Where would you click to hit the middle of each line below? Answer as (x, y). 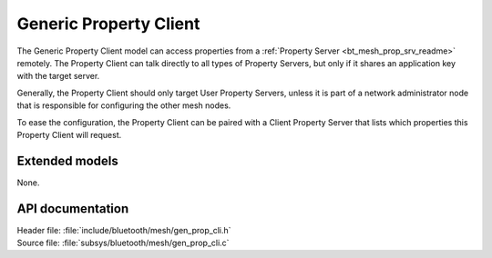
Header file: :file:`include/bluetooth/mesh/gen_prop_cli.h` (124, 230)
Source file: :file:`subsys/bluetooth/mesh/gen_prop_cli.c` (123, 243)
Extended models (67, 160)
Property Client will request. (69, 134)
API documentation (73, 208)
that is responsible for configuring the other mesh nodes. (124, 105)
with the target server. (58, 76)
